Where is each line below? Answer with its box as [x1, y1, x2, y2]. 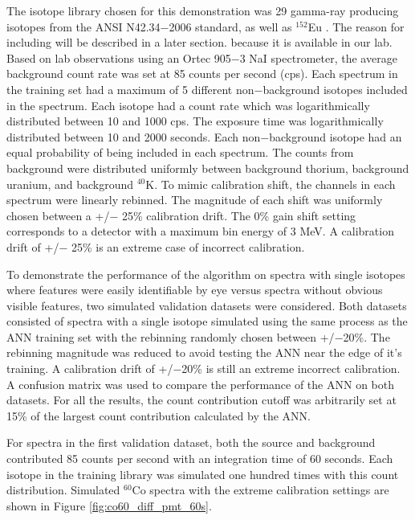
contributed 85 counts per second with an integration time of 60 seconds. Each [6, 450, 393, 467]
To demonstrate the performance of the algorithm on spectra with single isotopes [6, 265, 405, 282]
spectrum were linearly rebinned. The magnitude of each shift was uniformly [6, 191, 383, 208]
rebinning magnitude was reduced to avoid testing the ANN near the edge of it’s [6, 344, 402, 361]
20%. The [343, 328, 390, 345]
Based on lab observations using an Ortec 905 [6, 49, 231, 66]
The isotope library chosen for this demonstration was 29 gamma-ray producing [6, 2, 399, 18]
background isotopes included [262, 80, 408, 97]
